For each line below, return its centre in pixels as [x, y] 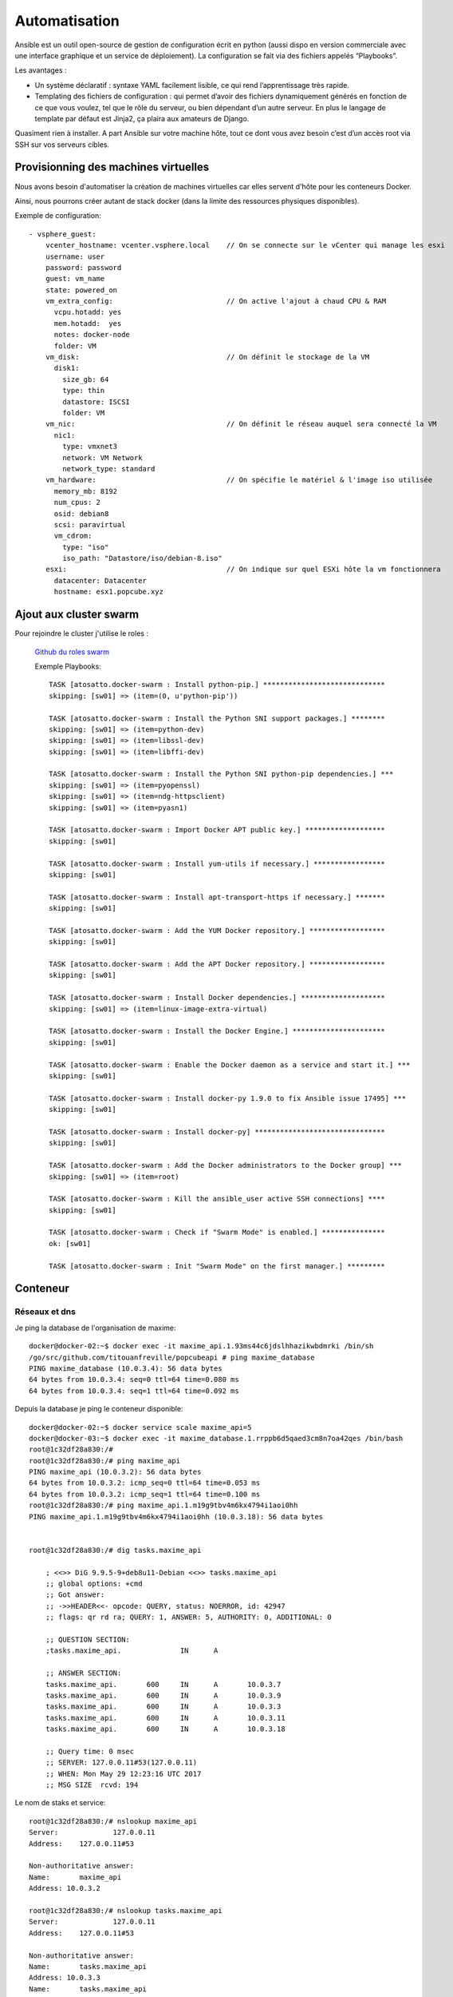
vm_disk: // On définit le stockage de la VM [207, 357]
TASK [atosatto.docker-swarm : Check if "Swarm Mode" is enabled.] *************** [217, 1233]
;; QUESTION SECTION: [88, 1639]
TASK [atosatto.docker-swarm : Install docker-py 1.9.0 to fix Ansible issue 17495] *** [228, 1098]
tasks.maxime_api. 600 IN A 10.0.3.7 [163, 1684]
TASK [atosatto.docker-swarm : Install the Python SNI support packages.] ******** [217, 718]
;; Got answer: [75, 1595]
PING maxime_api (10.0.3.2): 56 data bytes [115, 1472]
